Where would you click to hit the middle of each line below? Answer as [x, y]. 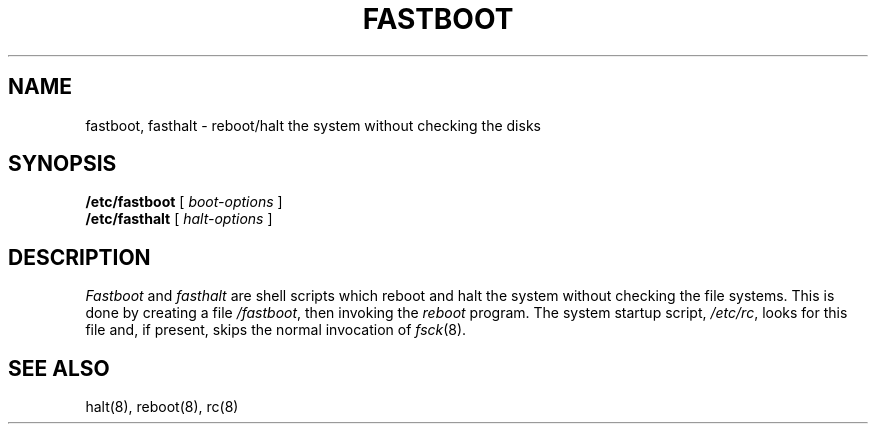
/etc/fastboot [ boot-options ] [184, 202]
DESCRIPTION [79, 257]
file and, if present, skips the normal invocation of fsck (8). [276, 330]
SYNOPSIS [62, 164]
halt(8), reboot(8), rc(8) [162, 407]
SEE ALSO [59, 368]
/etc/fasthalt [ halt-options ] [179, 219]
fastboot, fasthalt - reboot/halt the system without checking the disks [313, 125]
